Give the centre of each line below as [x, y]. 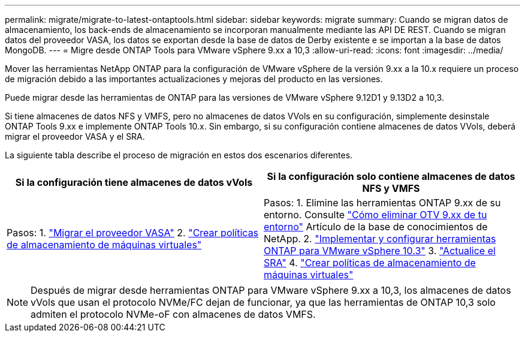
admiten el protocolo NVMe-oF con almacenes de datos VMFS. [173, 314]
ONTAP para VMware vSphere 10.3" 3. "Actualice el [380, 251]
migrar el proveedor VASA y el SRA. [75, 136]
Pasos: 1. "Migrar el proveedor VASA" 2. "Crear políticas [133, 233]
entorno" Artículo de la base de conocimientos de [376, 227]
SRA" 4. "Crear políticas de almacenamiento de [370, 263]
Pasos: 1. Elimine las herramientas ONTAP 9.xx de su [382, 203]
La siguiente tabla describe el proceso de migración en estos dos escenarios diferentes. [179, 155]
